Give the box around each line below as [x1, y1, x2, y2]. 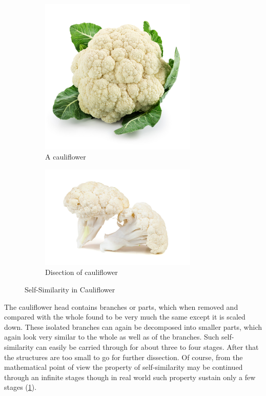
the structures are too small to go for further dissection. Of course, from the [4, 351, 243, 362]
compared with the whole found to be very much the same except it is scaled [4, 311, 245, 322]
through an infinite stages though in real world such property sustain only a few [4, 371, 256, 382]
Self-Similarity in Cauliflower [25, 284, 115, 294]
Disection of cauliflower [45, 267, 118, 278]
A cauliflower [45, 151, 86, 162]
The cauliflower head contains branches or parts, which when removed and [4, 301, 238, 312]
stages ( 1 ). [4, 382, 37, 392]
